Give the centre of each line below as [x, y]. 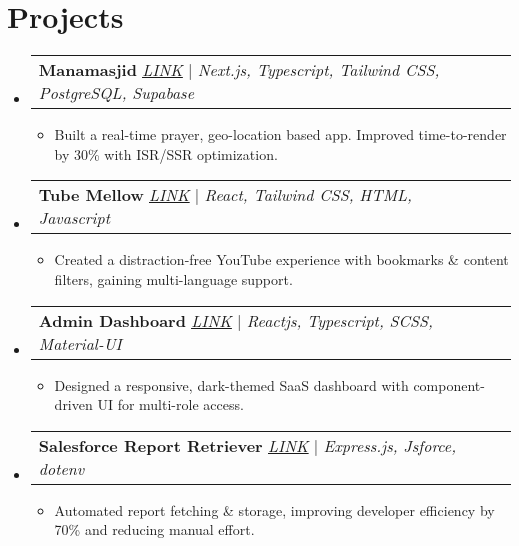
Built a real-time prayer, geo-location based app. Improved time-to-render [280, 134]
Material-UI [80, 343]
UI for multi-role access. [170, 404]
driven [73, 404]
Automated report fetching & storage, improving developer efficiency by [274, 509]
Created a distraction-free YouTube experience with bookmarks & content [281, 259]
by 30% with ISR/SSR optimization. [166, 153]
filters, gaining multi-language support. [173, 278]
